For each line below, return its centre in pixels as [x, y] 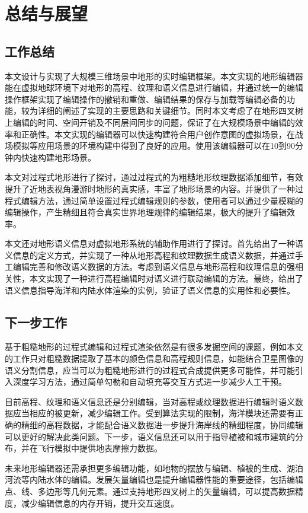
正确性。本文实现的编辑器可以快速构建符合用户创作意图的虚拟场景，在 [158, 134]
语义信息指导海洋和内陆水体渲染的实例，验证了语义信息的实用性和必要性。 [150, 290]
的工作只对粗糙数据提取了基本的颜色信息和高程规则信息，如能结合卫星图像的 [154, 359]
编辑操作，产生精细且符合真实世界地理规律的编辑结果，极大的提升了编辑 [146, 212]
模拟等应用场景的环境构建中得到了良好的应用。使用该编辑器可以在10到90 [154, 146]
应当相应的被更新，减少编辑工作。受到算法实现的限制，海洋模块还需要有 [154, 413]
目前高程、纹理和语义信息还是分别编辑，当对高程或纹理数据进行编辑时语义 [150, 401]
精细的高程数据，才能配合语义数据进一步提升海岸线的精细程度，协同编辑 [162, 425]
